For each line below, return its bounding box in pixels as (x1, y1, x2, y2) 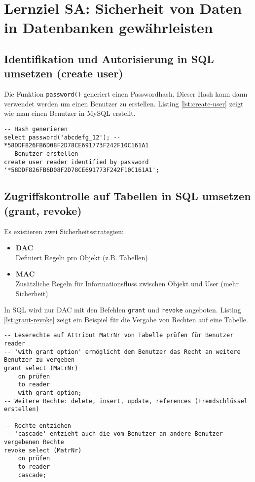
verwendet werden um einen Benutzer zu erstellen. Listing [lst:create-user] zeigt (4, 98, 244, 108)
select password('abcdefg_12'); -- (4, 134, 121, 141)
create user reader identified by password (4, 158, 149, 166)
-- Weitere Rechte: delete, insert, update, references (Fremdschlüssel (4, 397, 248, 405)
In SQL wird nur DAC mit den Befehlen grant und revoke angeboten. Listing (4, 305, 241, 315)
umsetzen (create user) (4, 66, 123, 81)
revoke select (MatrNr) (4, 447, 82, 454)
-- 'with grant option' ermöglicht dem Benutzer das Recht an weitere (4, 348, 241, 355)
